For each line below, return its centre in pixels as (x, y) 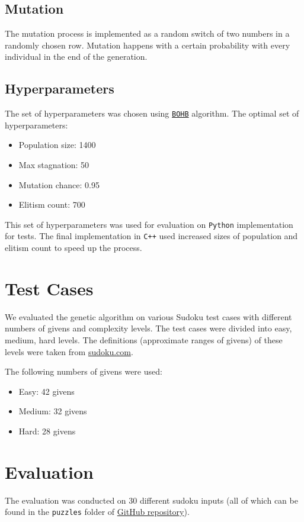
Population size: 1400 (57, 145)
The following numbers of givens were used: (84, 371)
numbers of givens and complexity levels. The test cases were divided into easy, (148, 328)
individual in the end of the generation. (76, 57)
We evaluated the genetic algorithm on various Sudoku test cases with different (148, 316)
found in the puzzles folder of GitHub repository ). (97, 512)
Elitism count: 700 (52, 204)
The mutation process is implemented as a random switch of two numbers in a (147, 33)
